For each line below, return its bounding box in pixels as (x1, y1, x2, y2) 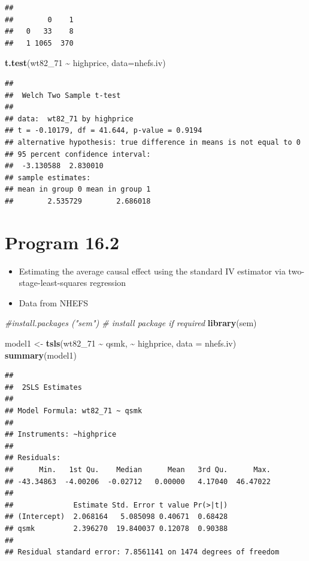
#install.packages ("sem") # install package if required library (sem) (5, 317, 257, 329)
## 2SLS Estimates (5, 383, 82, 392)
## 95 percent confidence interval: (5, 150, 151, 159)
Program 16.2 (5, 229, 120, 254)
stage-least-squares (19, 276, 87, 289)
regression (89, 276, 126, 289)
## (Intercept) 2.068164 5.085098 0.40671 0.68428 (5, 512, 228, 521)
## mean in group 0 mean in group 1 (5, 185, 151, 194)
